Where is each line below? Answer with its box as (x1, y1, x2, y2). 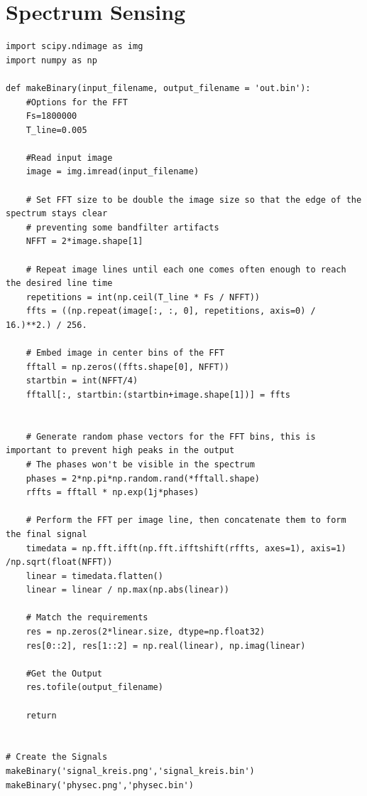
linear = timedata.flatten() (26, 571, 163, 581)
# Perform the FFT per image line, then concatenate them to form (26, 515, 346, 526)
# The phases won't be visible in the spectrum (26, 459, 255, 469)
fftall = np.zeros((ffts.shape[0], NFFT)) (26, 361, 229, 372)
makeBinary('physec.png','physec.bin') (6, 780, 194, 790)
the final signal (6, 529, 87, 539)
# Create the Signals (6, 752, 108, 763)
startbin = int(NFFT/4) (26, 376, 138, 386)
